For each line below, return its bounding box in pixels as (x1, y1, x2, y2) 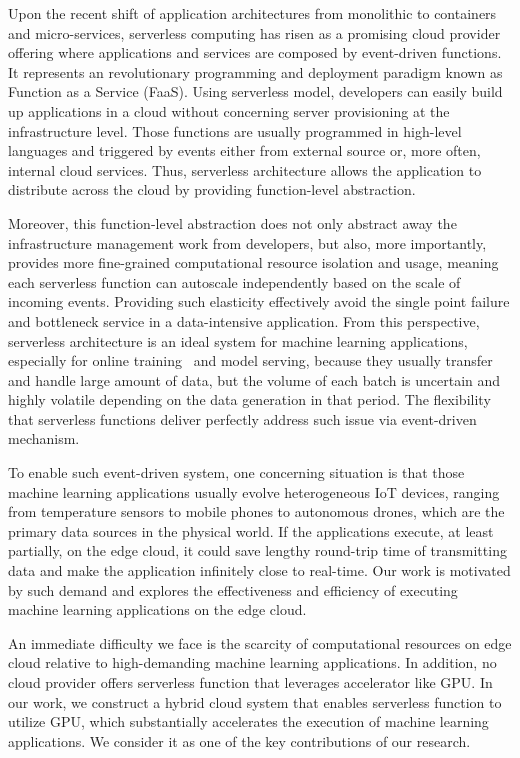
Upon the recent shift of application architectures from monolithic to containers (8, 3, 497, 23)
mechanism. (8, 428, 80, 449)
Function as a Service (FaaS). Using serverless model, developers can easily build (8, 81, 503, 102)
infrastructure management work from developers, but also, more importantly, (8, 232, 487, 253)
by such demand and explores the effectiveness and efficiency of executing (8, 579, 458, 600)
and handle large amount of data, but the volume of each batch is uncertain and (8, 369, 501, 390)
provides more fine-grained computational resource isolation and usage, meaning (8, 252, 499, 273)
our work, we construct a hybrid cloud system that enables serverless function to (8, 691, 502, 712)
